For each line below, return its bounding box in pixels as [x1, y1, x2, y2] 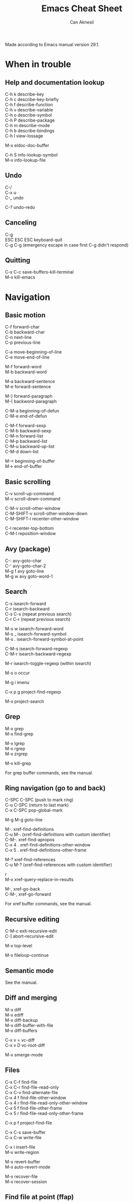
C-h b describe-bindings [5, 128, 55, 133]
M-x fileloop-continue [5, 952, 49, 958]
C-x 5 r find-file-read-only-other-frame [5, 1110, 84, 1116]
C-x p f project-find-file [5, 1120, 52, 1125]
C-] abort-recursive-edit [5, 933, 54, 939]
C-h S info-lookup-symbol [5, 152, 58, 157]
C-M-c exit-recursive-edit [5, 928, 57, 934]
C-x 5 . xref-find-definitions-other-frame [5, 847, 87, 853]
